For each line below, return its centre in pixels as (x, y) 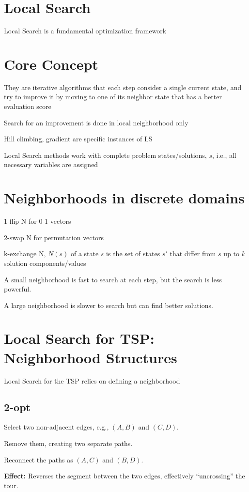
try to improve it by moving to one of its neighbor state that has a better (113, 97)
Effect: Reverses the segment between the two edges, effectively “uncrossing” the (124, 476)
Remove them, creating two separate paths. (68, 443)
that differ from (193, 254)
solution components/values (45, 263)
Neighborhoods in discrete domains (124, 198)
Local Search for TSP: (79, 338)
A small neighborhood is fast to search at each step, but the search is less (113, 279)
